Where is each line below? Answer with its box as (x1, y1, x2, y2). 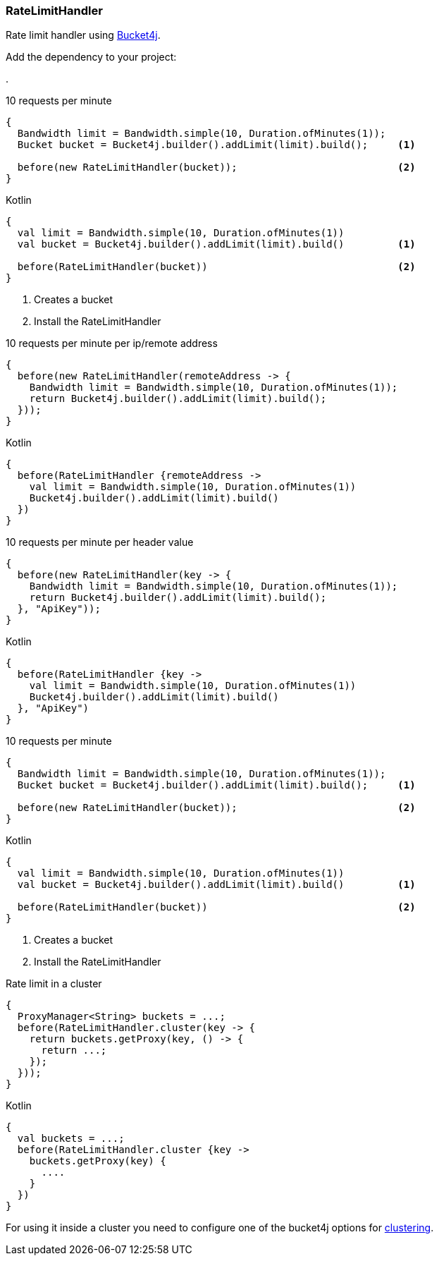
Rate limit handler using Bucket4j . (6, 29, 161, 42)
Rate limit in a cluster (6, 977, 102, 990)
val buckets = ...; (17, 1133, 125, 1145)
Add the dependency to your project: (6, 51, 177, 63)
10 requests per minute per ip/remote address (6, 337, 218, 350)
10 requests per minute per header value (6, 536, 194, 549)
